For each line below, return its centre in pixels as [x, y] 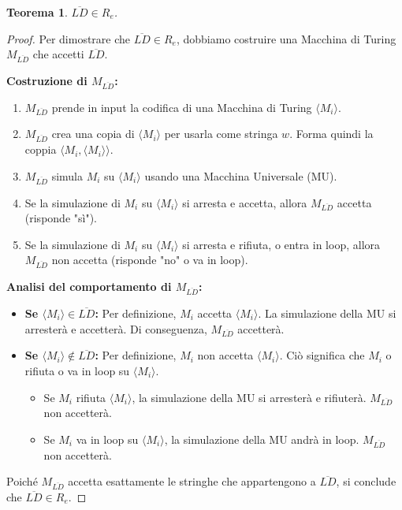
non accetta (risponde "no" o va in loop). [150, 260]
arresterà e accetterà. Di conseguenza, [116, 328]
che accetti [58, 54]
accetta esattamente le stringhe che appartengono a [192, 481]
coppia [41, 149]
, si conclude [366, 481]
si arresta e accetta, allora [245, 202]
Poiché [22, 481]
